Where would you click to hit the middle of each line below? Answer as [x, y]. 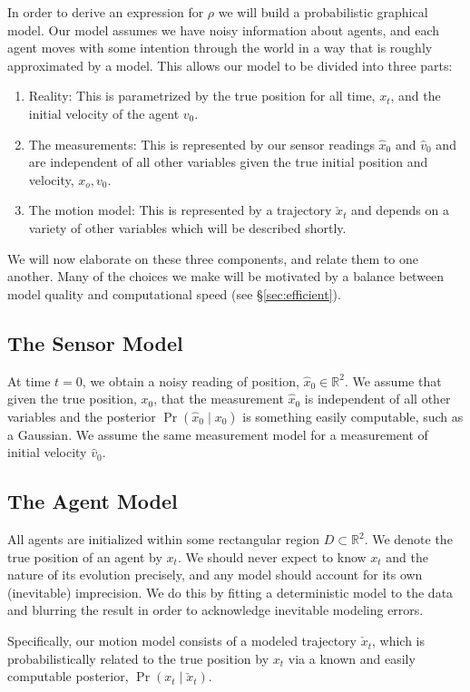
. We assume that [393, 380]
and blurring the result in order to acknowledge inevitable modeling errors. [215, 610]
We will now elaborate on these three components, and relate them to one [213, 258]
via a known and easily [352, 658]
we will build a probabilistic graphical [323, 12]
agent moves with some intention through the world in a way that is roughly [220, 48]
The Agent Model [93, 501]
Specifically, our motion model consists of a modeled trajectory [182, 641]
